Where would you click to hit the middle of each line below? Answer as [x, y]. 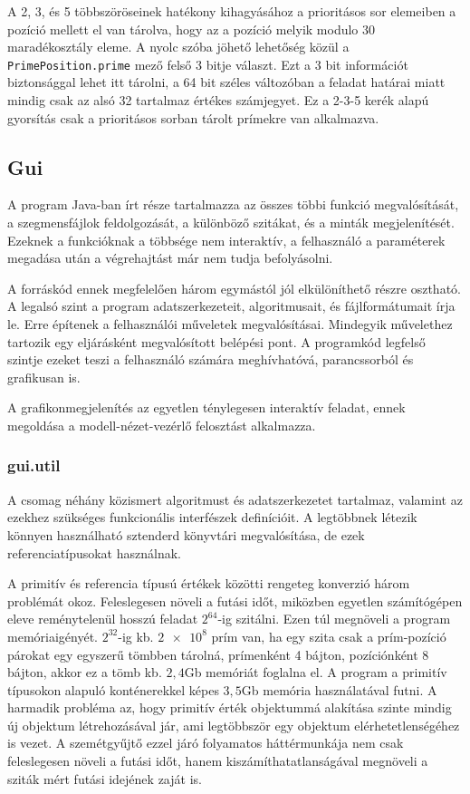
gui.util [34, 465]
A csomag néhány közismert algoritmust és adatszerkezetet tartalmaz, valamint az [235, 499]
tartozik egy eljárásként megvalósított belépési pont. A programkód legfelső [216, 341]
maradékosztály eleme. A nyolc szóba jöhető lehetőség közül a [178, 47]
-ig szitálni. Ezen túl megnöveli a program [334, 619]
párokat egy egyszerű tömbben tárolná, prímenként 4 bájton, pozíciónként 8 [218, 654]
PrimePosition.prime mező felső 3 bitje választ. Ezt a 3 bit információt [208, 64]
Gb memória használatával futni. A [339, 689]
